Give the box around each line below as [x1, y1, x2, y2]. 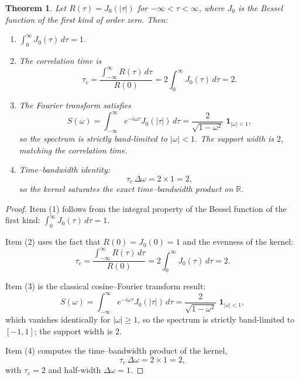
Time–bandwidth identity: [19, 163, 111, 176]
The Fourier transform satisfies [19, 99, 131, 111]
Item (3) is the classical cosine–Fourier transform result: [5, 280, 206, 292]
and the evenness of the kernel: [183, 235, 294, 248]
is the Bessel [238, 2, 283, 13]
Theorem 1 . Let [5, 2, 67, 13]
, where [198, 2, 225, 13]
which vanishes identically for [5, 313, 111, 326]
